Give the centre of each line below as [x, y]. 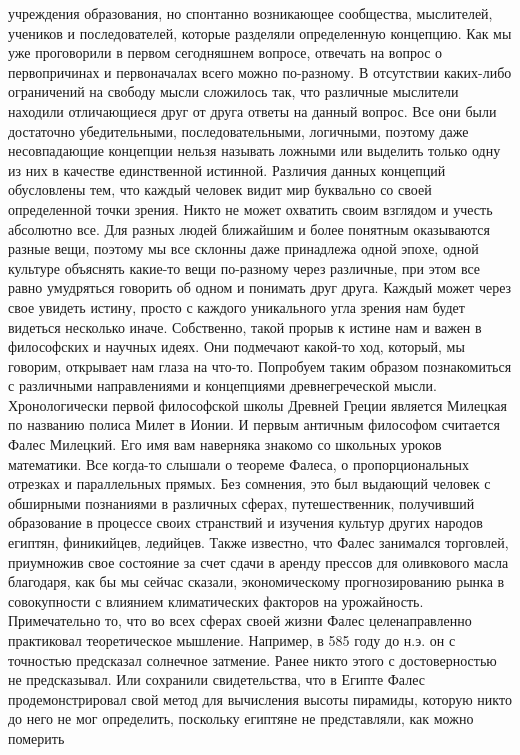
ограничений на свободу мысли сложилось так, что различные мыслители [233, 91]
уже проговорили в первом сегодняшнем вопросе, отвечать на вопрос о [225, 52]
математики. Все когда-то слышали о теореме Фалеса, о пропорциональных [238, 463]
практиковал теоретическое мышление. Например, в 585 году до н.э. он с [232, 640]
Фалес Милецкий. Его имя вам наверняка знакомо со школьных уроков [225, 444]
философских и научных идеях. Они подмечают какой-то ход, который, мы [236, 346]
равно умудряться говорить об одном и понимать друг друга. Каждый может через [260, 287]
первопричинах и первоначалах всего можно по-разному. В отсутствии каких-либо [260, 71]
